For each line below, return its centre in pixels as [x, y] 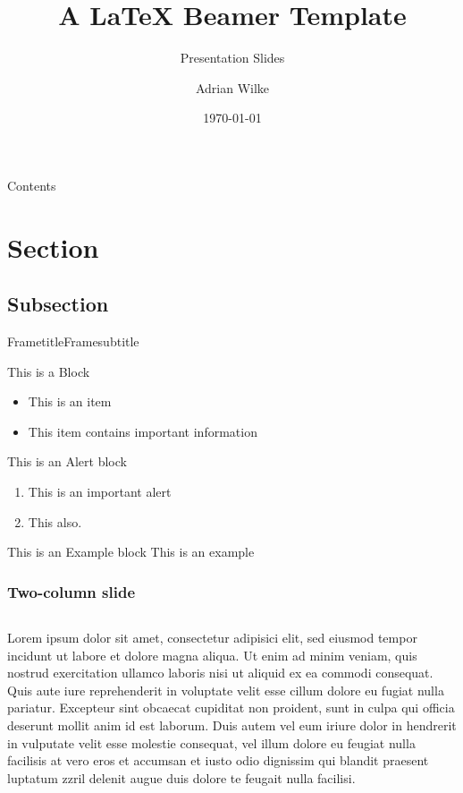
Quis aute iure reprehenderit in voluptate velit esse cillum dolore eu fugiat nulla [226, 690]
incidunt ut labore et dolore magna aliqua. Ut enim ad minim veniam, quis [212, 655]
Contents [32, 185]
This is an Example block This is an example [131, 552]
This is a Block [49, 371]
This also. [55, 521]
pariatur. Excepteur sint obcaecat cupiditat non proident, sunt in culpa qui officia [231, 708]
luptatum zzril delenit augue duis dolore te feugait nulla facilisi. [181, 777]
